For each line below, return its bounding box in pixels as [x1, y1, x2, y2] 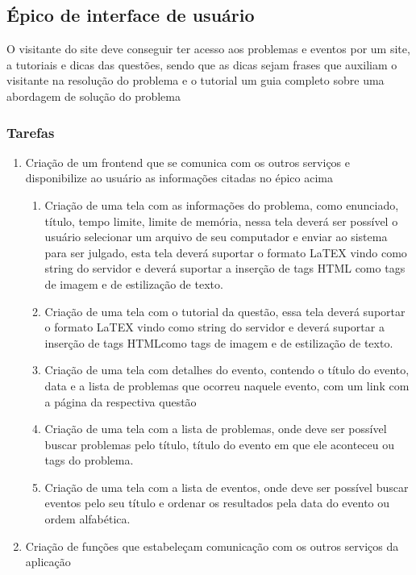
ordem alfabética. [44, 510, 131, 527]
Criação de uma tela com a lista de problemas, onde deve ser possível [44, 420, 387, 437]
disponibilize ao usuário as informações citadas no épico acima [25, 169, 333, 186]
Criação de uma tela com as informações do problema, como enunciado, [44, 196, 399, 213]
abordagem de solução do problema [6, 87, 181, 104]
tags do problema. [44, 452, 134, 469]
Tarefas [6, 122, 55, 142]
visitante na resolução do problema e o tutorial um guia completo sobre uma [6, 72, 385, 89]
